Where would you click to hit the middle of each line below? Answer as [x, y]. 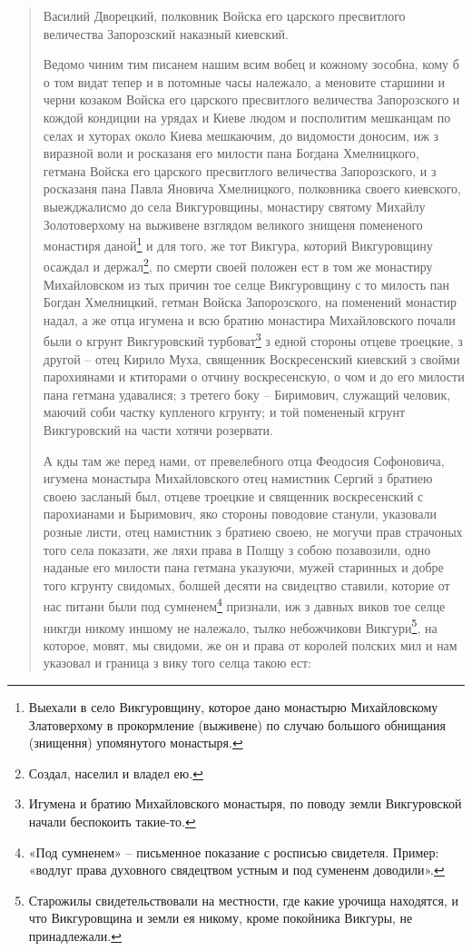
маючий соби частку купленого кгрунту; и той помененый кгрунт [224, 412]
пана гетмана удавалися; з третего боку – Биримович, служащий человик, [247, 394]
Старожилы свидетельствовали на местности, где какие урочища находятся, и [243, 900]
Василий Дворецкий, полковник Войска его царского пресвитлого [224, 15]
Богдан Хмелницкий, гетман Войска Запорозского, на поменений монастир [250, 302]
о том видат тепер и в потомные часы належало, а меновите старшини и [244, 81]
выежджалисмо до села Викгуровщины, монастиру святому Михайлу [234, 206]
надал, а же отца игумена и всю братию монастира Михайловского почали [249, 319]
